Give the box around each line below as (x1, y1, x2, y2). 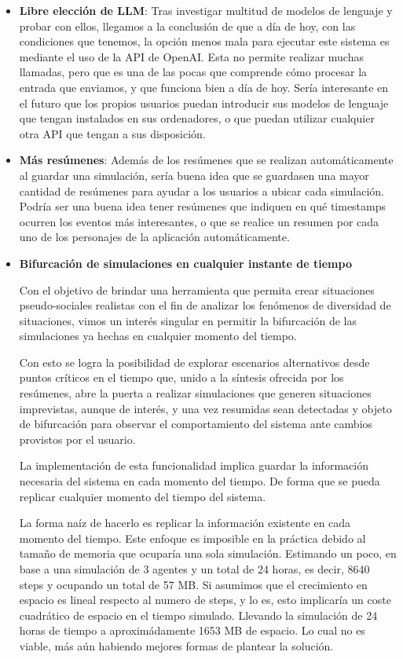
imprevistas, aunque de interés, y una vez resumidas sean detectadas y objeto (19, 400, 392, 416)
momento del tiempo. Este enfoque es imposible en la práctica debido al (19, 529, 366, 546)
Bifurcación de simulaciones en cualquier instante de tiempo (19, 254, 352, 271)
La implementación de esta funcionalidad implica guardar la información (19, 457, 368, 474)
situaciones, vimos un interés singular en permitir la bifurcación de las (19, 312, 357, 328)
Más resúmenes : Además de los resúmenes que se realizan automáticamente (19, 152, 394, 168)
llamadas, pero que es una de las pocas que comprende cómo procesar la (19, 64, 368, 80)
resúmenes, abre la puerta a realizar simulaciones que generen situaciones (19, 385, 372, 401)
